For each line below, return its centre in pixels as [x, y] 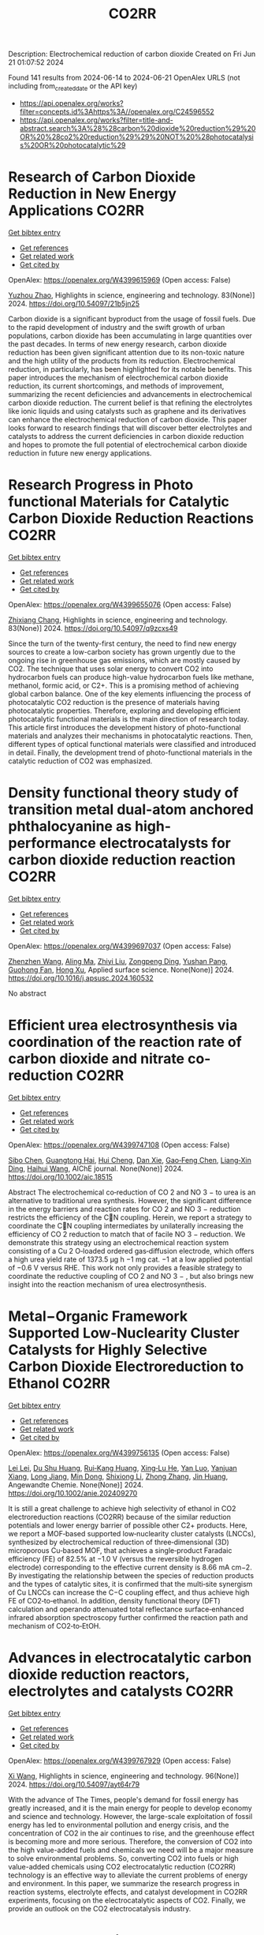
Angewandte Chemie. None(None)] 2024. [76, 1484]
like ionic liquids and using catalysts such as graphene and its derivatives [127, 411]
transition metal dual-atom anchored [131, 810]
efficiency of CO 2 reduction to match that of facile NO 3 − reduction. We [127, 1234]
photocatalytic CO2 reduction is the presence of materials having [114, 702]
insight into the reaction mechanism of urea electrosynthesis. [108, 1284]
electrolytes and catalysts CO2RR [121, 1691]
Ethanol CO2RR [59, 1383]
